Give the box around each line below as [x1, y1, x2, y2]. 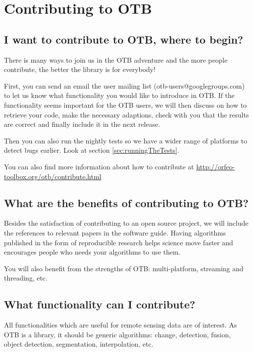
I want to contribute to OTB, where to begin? [4, 31, 243, 47]
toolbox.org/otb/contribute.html [4, 171, 101, 181]
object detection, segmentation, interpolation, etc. [4, 339, 153, 349]
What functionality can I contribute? [4, 297, 196, 312]
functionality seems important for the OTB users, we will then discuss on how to [4, 99, 247, 110]
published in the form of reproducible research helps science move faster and [4, 237, 233, 247]
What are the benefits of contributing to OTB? [4, 195, 249, 210]
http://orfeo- [196, 161, 235, 171]
